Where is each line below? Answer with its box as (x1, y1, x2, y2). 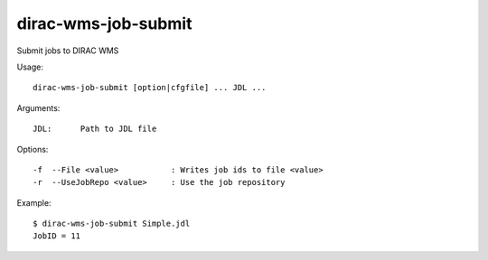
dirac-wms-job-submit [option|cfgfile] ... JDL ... (33, 82, 267, 93)
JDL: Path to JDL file (33, 124, 157, 135)
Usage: (16, 61, 44, 72)
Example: (16, 197, 52, 208)
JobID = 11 (33, 231, 81, 241)
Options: (16, 144, 49, 154)
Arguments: (16, 102, 61, 113)
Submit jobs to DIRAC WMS (16, 45, 119, 56)
